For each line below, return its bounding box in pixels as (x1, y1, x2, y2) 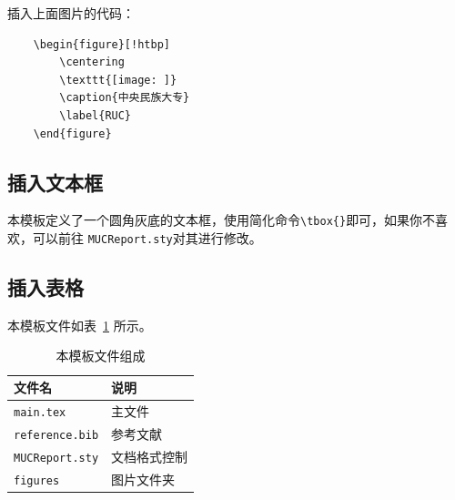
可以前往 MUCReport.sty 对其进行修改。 (32, 229, 262, 248)
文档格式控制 (111, 446, 188, 465)
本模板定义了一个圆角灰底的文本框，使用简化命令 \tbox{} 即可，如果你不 (7, 210, 436, 230)
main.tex (14, 405, 66, 419)
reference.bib (14, 428, 99, 442)
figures (14, 474, 60, 487)
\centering (59, 56, 125, 69)
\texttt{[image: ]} (59, 73, 177, 87)
